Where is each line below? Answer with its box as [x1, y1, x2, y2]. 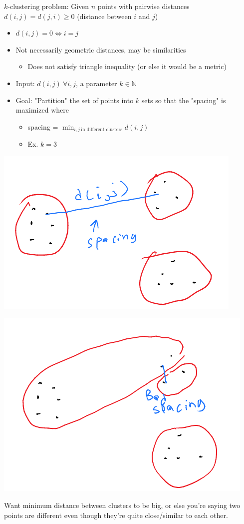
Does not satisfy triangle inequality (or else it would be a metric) [27, 61, 227, 72]
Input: [15, 78, 35, 88]
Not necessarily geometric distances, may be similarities [15, 44, 186, 55]
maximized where [15, 105, 69, 115]
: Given [66, 1, 89, 11]
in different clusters [81, 127, 123, 133]
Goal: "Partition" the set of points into [15, 95, 134, 105]
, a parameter [76, 78, 117, 88]
